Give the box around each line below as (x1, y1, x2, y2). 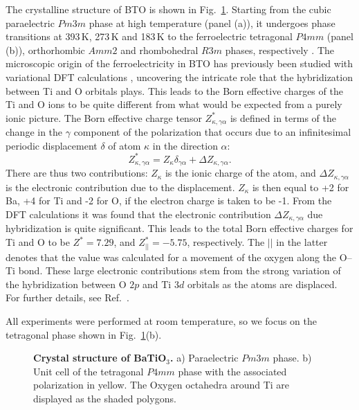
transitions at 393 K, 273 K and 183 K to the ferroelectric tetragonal (6, 29, 293, 44)
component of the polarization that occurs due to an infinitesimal (73, 125, 351, 139)
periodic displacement (6, 138, 98, 152)
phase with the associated (178, 364, 287, 378)
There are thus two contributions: (6, 166, 148, 180)
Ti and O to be (6, 235, 70, 249)
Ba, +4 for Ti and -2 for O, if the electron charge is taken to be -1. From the (6, 193, 332, 208)
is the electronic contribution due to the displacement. (6, 179, 235, 194)
